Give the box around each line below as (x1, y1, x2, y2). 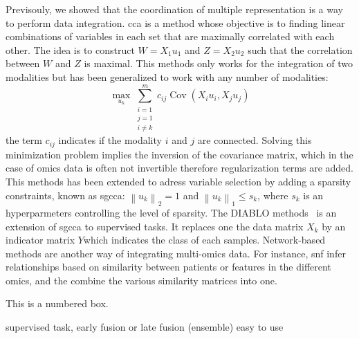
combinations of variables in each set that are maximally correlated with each (6, 29, 335, 44)
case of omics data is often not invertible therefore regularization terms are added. (6, 161, 354, 175)
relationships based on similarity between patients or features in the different (6, 259, 331, 274)
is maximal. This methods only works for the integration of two (84, 56, 353, 71)
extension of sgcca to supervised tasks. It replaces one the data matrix (6, 219, 304, 233)
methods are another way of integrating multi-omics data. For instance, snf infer (6, 246, 346, 260)
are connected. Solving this (197, 133, 312, 147)
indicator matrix (6, 232, 75, 247)
